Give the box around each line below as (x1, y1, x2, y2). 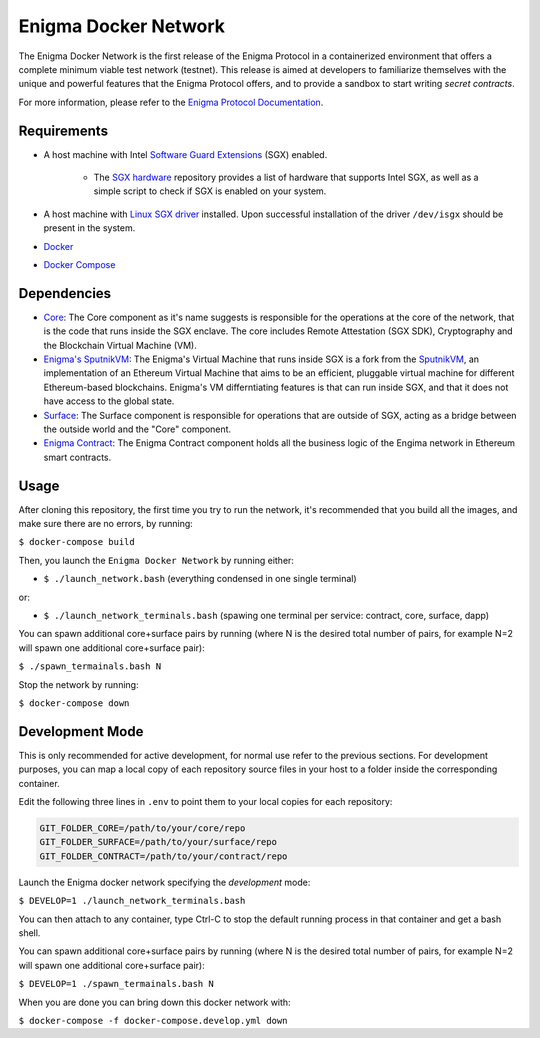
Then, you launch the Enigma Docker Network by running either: (18, 554, 295, 566)
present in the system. (43, 222, 136, 234)
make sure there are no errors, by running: (18, 518, 194, 530)
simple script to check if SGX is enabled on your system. (93, 185, 327, 197)
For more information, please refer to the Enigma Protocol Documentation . (18, 96, 324, 108)
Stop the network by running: (18, 678, 139, 690)
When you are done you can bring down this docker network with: (18, 996, 291, 1008)
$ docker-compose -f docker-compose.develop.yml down (18, 1015, 288, 1026)
